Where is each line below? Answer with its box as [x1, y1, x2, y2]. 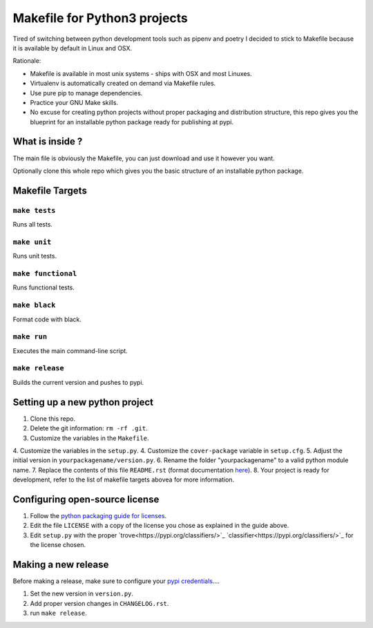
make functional [12, 269, 77, 278]
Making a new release [12, 558, 109, 570]
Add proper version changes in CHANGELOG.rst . [30, 599, 169, 607]
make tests [12, 206, 56, 215]
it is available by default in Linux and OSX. [12, 44, 133, 52]
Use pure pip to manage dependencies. [30, 88, 143, 97]
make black [12, 301, 56, 310]
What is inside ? [12, 135, 83, 148]
